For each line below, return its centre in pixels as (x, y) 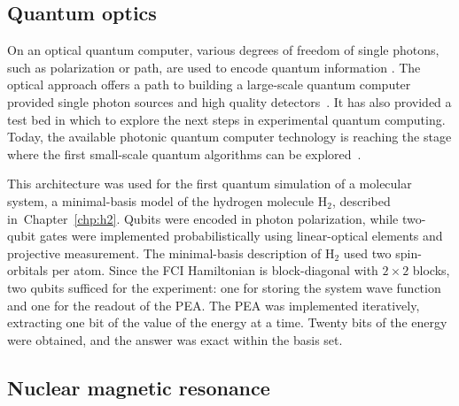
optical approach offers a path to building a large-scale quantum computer (209, 84)
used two (367, 253)
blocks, (431, 270)
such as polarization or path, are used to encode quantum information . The (214, 67)
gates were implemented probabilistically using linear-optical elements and (241, 236)
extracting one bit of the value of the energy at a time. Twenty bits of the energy (227, 322)
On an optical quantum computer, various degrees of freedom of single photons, (223, 50)
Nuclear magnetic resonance (139, 387)
